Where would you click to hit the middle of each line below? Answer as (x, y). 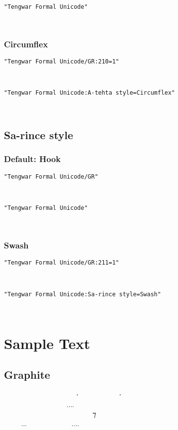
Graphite (27, 374)
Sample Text (47, 343)
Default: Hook (32, 159)
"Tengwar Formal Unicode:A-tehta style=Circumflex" (89, 93)
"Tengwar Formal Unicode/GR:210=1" (62, 62)
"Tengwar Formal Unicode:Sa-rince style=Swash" (83, 294)
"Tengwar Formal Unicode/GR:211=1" (62, 263)
